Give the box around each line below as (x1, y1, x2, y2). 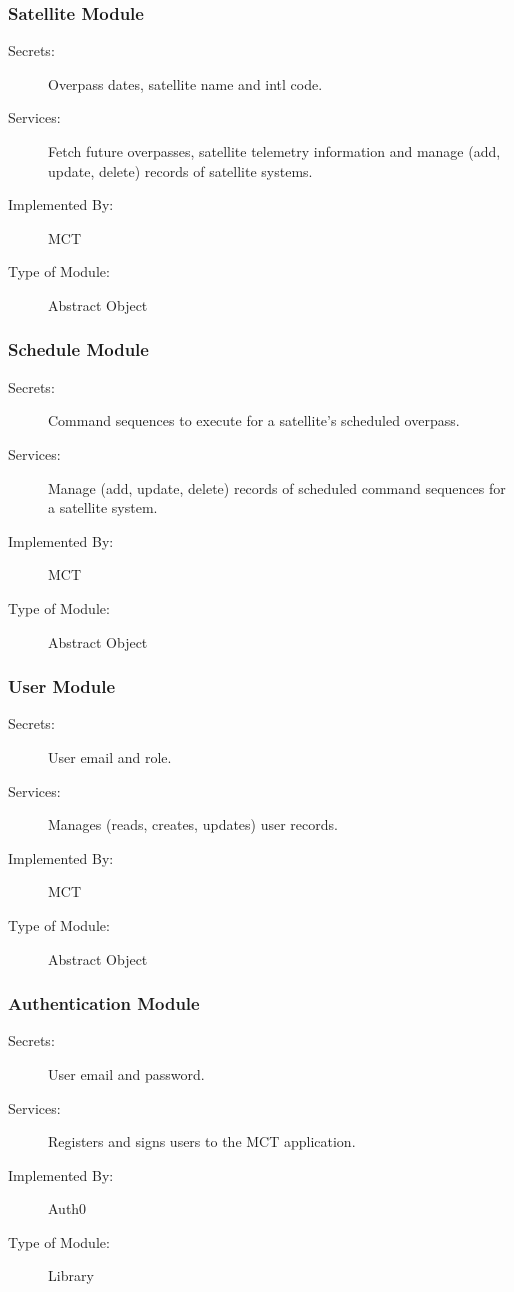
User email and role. (48, 746, 172, 767)
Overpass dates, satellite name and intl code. (48, 73, 323, 94)
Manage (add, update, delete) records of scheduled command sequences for (48, 477, 506, 498)
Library (48, 1265, 94, 1286)
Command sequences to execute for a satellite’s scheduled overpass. (48, 410, 460, 431)
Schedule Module (8, 337, 149, 362)
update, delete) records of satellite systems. (48, 160, 313, 181)
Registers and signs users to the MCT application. (48, 1131, 356, 1152)
